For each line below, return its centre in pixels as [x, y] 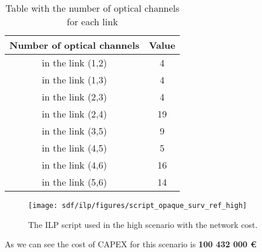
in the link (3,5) [75, 131]
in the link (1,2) [75, 63]
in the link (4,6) [75, 165]
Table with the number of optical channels [93, 8]
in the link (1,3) [75, 80]
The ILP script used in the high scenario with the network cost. [143, 224]
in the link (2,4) [75, 114]
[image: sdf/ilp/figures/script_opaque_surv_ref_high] [138, 206]
